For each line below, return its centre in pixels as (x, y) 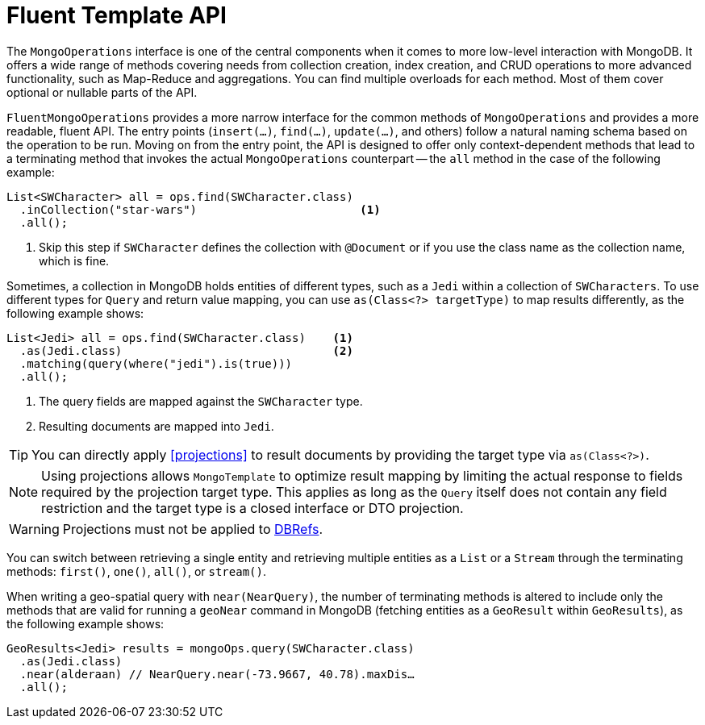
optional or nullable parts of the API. (102, 92)
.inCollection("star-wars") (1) (200, 209)
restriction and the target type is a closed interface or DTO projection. (252, 508)
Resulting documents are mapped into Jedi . (156, 426)
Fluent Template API (117, 15)
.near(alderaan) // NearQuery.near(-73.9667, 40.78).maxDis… (217, 674)
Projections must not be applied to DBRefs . (193, 529)
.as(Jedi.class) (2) (186, 350)
